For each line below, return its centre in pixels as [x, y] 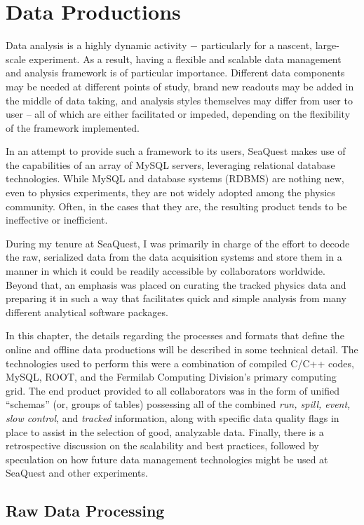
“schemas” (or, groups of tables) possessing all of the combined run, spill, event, [178, 404]
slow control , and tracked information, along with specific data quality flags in [173, 417]
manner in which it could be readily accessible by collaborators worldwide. [166, 271]
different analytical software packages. [87, 312]
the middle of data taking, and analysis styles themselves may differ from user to [179, 100]
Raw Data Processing [85, 511]
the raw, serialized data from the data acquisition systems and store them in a [174, 257]
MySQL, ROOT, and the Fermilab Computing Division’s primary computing [171, 377]
